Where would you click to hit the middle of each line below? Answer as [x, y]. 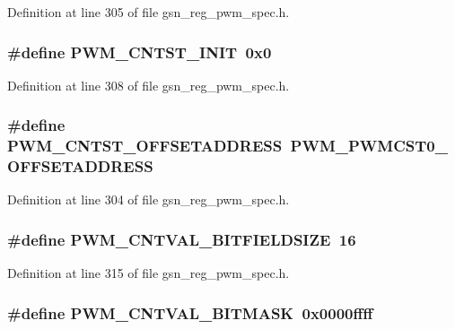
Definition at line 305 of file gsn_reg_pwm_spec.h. [149, 12]
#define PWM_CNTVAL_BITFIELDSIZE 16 [182, 239]
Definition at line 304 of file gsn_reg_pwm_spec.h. [149, 199]
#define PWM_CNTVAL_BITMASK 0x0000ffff [190, 312]
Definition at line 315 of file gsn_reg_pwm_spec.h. [149, 273]
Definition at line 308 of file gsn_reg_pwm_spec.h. [149, 85]
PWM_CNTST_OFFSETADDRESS [145, 146]
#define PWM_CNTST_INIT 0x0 [140, 52]
